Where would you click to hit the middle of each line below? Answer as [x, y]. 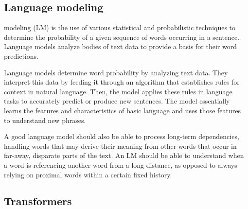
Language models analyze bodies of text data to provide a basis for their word [120, 46]
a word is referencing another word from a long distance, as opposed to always [121, 165]
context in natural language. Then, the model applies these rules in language [118, 91]
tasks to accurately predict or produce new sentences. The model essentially [117, 101]
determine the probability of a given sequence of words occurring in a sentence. [122, 37]
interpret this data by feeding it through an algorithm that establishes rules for [122, 82]
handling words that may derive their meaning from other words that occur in [120, 146]
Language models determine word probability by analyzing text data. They [116, 72]
